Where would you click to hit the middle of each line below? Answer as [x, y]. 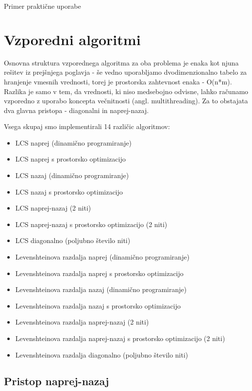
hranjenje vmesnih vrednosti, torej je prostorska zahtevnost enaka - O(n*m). [118, 81]
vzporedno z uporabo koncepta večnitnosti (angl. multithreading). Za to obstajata [126, 101]
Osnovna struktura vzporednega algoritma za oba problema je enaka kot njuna [121, 62]
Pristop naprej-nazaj [57, 381]
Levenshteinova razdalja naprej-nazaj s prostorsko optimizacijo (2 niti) [120, 338]
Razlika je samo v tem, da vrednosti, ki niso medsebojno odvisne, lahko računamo [126, 91]
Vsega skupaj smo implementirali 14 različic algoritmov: [87, 126]
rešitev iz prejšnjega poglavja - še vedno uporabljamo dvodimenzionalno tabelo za [126, 72]
